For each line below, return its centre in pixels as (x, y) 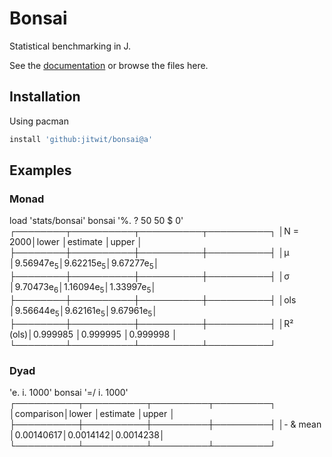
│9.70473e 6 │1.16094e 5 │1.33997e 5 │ (83, 288)
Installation (45, 97)
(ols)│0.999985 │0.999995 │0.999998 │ (93, 334)
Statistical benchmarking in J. (70, 46)
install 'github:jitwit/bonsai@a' (81, 139)
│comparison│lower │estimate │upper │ (92, 413)
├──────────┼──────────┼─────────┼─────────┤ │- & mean (165, 424)
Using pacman (39, 121)
